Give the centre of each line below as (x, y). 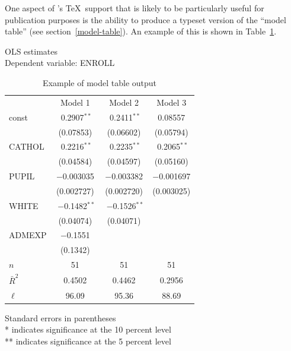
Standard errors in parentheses (60, 317)
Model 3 (172, 102)
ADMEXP (28, 235)
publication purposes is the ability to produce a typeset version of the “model (145, 19)
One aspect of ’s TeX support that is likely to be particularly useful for (135, 8)
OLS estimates (31, 51)
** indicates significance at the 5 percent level (88, 341)
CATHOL (27, 146)
